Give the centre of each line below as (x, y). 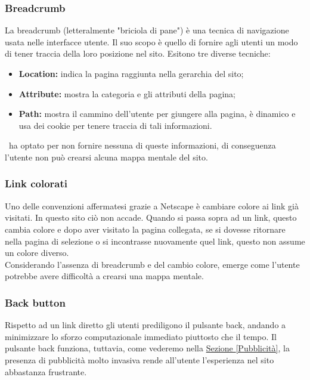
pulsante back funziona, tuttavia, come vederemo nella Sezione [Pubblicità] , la (147, 348)
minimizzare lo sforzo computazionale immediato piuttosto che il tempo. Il (141, 336)
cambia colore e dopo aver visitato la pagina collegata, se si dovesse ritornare (145, 229)
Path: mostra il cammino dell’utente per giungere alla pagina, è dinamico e (157, 114)
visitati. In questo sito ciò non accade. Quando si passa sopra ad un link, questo (151, 217)
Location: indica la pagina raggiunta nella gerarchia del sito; (131, 73)
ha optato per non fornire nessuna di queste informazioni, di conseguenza (142, 145)
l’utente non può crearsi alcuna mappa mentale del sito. (106, 157)
